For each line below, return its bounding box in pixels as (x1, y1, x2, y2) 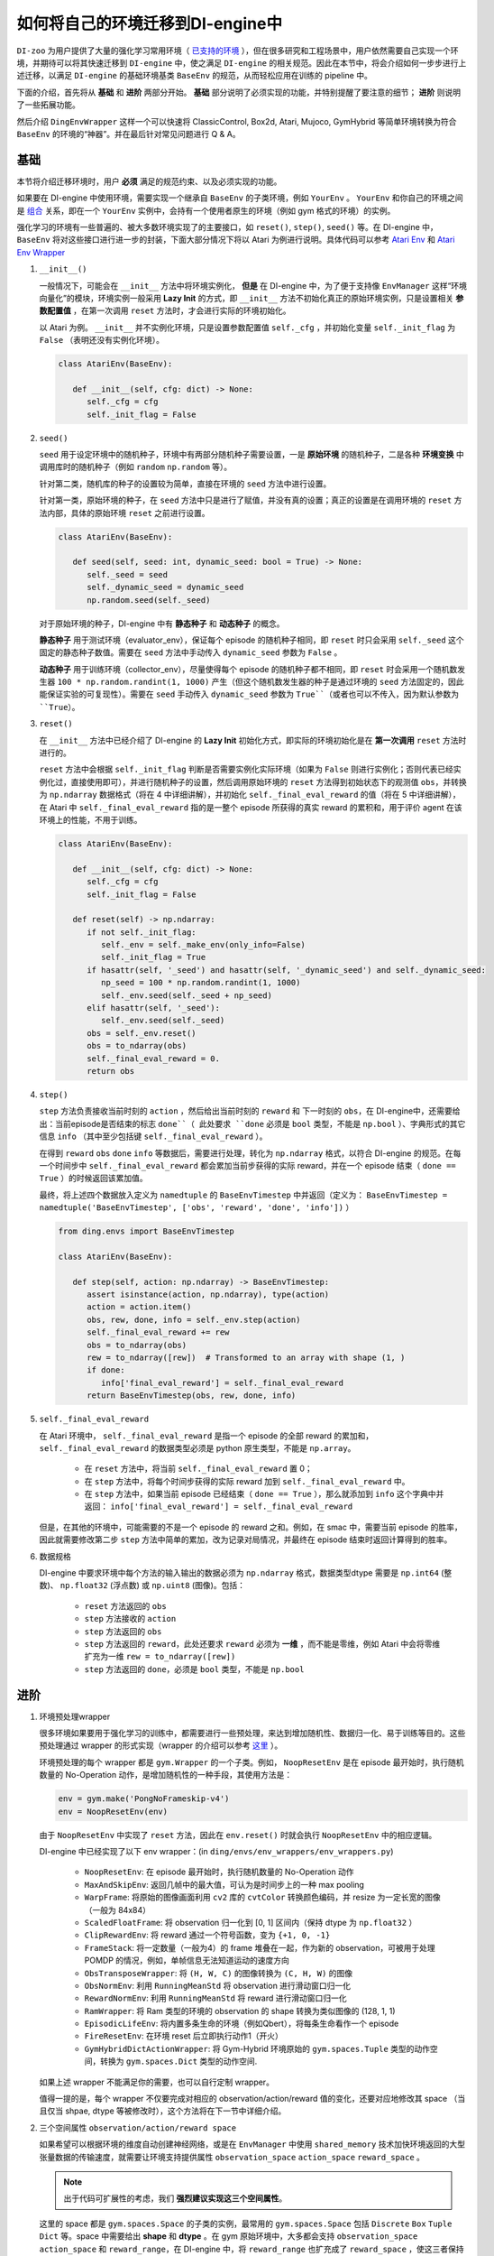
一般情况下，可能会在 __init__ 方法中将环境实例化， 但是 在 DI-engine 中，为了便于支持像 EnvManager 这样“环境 (39, 280, 468, 291)
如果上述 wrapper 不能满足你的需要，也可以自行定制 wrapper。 (39, 2076, 275, 2087)
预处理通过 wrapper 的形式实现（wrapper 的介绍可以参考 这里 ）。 (39, 1740, 283, 1751)
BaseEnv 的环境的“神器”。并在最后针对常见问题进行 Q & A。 (16, 128, 241, 139)
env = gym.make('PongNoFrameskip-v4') (58, 1794, 230, 1804)
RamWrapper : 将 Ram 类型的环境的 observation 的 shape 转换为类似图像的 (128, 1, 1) (84, 2005, 396, 2016)
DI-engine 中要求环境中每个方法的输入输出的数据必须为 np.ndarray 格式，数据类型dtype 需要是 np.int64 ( (39, 1567, 444, 1578)
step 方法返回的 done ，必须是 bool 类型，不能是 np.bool (84, 1663, 305, 1674)
